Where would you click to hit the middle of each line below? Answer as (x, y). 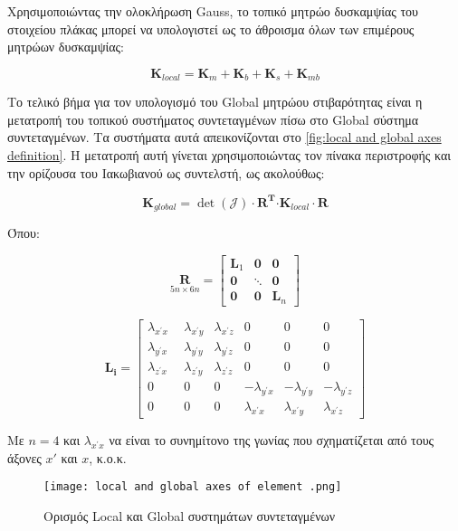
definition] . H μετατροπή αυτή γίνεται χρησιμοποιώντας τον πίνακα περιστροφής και (229, 155)
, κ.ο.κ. (108, 457)
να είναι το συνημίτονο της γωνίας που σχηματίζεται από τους (272, 440)
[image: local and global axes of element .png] (193, 487)
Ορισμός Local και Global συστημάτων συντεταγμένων (190, 515)
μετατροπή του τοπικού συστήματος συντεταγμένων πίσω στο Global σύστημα (213, 119)
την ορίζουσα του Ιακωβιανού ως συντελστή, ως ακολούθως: (166, 172)
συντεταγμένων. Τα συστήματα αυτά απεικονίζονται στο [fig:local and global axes (224, 137)
